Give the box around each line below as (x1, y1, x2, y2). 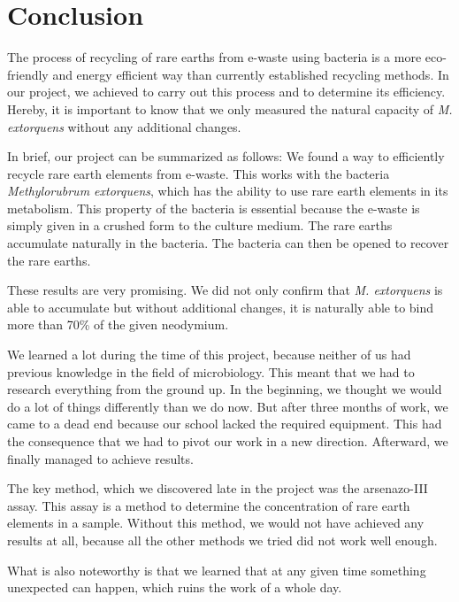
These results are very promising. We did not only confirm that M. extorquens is (7, 281, 443, 299)
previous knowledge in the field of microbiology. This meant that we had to (7, 362, 415, 381)
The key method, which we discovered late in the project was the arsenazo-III (7, 479, 428, 498)
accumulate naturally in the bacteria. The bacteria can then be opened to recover (7, 234, 449, 252)
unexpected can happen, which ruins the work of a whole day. (7, 578, 342, 597)
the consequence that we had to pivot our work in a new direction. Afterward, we (7, 432, 448, 450)
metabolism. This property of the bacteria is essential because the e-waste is (7, 198, 420, 217)
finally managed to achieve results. (7, 449, 194, 467)
